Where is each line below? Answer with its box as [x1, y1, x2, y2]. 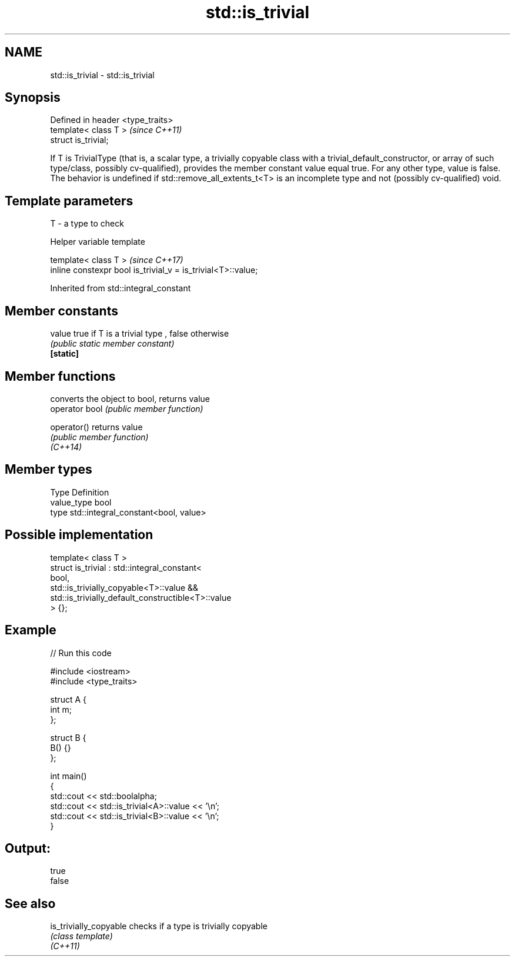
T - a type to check [50, 218, 124, 229]
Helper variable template [50, 237, 145, 247]
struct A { [50, 694, 86, 704]
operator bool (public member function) [50, 403, 203, 414]
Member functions [5, 368, 116, 384]
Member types [5, 462, 92, 477]
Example [5, 623, 56, 638]
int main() [50, 770, 87, 781]
